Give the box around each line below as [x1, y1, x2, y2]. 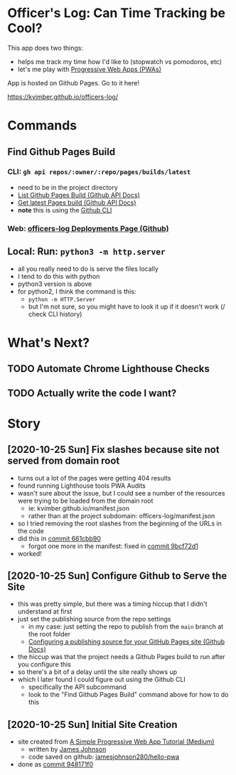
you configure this [17, 660, 71, 669]
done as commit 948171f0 [17, 760, 94, 769]
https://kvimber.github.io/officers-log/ [7, 92, 119, 101]
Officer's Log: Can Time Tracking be [7, 5, 226, 21]
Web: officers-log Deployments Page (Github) [7, 223, 169, 233]
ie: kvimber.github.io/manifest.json [28, 503, 130, 513]
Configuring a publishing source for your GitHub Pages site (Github [28, 638, 225, 646]
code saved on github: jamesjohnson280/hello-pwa [28, 752, 180, 761]
